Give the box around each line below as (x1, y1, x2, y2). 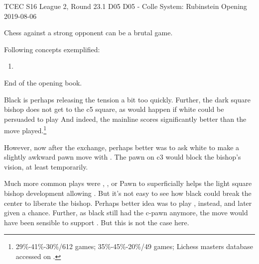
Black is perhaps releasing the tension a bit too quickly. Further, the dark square (4, 94, 251, 104)
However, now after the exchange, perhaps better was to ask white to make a (4, 142, 240, 152)
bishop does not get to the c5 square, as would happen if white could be (4, 104, 224, 114)
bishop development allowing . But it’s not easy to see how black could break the (4, 187, 252, 198)
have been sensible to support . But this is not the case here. (4, 217, 189, 227)
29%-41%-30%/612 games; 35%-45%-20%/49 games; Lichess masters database (15, 241, 254, 252)
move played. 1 (4, 124, 47, 135)
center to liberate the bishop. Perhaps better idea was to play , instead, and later (4, 197, 252, 208)
